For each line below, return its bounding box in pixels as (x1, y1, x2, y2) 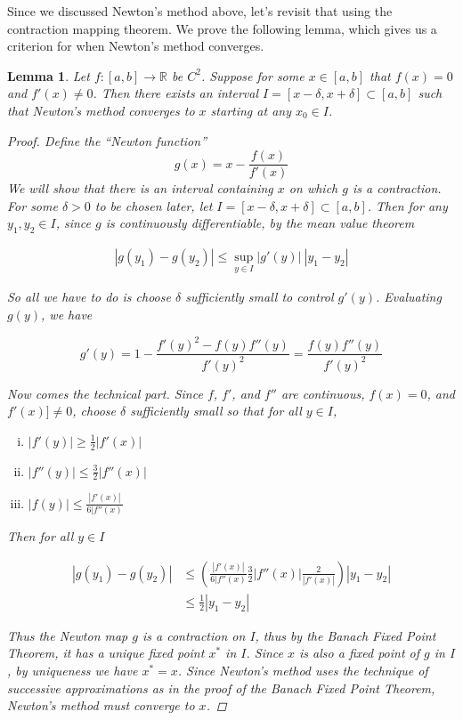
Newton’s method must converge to (7, 696, 195, 715)
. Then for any (367, 196, 448, 214)
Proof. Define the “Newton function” (7, 131, 207, 150)
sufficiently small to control (185, 287, 334, 306)
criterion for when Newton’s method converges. (7, 36, 264, 55)
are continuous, (280, 384, 365, 402)
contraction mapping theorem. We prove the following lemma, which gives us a (7, 19, 437, 37)
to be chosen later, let (94, 196, 213, 214)
